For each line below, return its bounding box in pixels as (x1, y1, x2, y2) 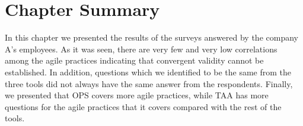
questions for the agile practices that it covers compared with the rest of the (5, 100, 282, 112)
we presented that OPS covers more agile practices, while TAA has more (5, 89, 269, 101)
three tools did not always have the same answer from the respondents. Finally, (5, 77, 293, 89)
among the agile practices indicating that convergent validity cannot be (5, 54, 264, 67)
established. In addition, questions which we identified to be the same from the (5, 65, 292, 78)
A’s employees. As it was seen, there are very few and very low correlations (5, 42, 278, 55)
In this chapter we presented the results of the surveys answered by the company (5, 31, 298, 44)
